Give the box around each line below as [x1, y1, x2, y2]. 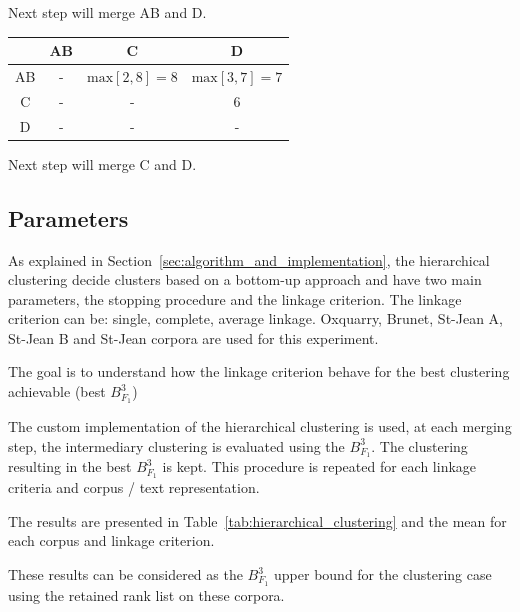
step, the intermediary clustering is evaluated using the [8, 435, 345, 456]
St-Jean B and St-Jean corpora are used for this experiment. [8, 327, 379, 348]
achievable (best [8, 381, 106, 402]
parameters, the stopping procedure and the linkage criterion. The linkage [8, 288, 462, 309]
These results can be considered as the [8, 564, 243, 585]
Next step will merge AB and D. [8, 2, 207, 22]
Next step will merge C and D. [8, 153, 197, 174]
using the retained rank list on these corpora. [8, 584, 285, 605]
